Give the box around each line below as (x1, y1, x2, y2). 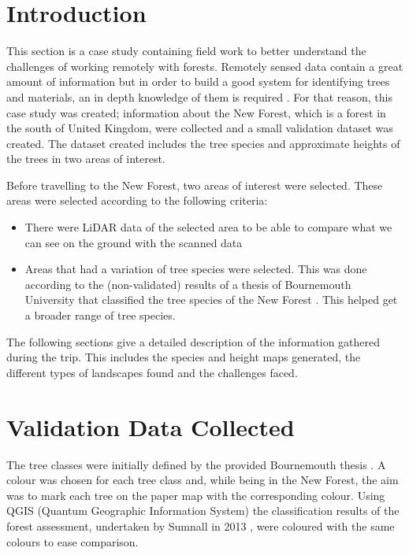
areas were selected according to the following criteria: (6, 192, 268, 209)
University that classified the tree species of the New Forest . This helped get (24, 291, 398, 308)
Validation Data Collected (6, 410, 295, 442)
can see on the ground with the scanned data (24, 234, 243, 250)
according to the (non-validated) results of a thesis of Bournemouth (24, 276, 351, 292)
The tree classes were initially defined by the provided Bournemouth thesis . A (6, 456, 386, 472)
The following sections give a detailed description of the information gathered (6, 333, 381, 350)
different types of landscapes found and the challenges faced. (6, 364, 298, 380)
